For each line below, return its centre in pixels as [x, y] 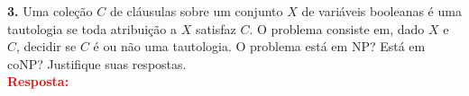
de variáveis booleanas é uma [382, 11]
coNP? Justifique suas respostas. [97, 63]
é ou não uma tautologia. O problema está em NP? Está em [259, 46]
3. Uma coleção [50, 11]
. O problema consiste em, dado [337, 28]
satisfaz [216, 28]
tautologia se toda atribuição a [92, 28]
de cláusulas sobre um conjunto [196, 11]
